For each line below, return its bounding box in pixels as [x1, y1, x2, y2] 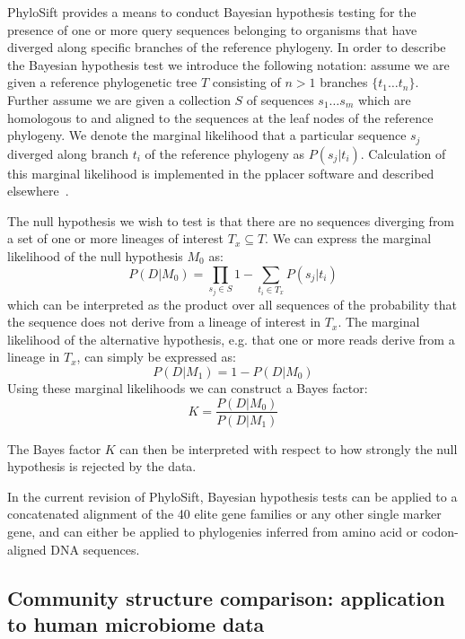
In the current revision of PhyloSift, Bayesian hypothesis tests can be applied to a [7, 486, 458, 505]
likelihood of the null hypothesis [7, 246, 183, 265]
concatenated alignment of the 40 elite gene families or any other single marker [7, 504, 442, 523]
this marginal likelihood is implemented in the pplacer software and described [7, 163, 434, 182]
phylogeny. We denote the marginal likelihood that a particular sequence [7, 126, 407, 144]
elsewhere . [7, 181, 69, 200]
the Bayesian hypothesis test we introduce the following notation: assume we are [7, 55, 450, 74]
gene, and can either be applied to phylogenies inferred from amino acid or [7, 521, 418, 540]
